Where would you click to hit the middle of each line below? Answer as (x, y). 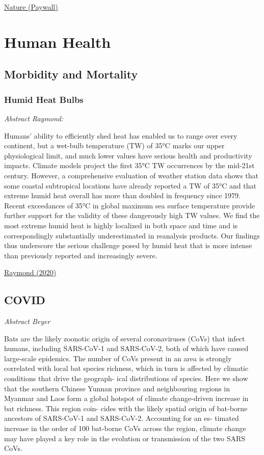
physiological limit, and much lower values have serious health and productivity (128, 155)
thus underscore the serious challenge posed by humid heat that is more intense (128, 245)
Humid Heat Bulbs (44, 99)
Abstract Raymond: (34, 118)
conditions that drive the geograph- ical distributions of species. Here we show (126, 378)
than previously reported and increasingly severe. (81, 255)
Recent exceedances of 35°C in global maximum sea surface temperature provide (130, 205)
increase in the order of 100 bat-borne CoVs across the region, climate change (125, 428)
